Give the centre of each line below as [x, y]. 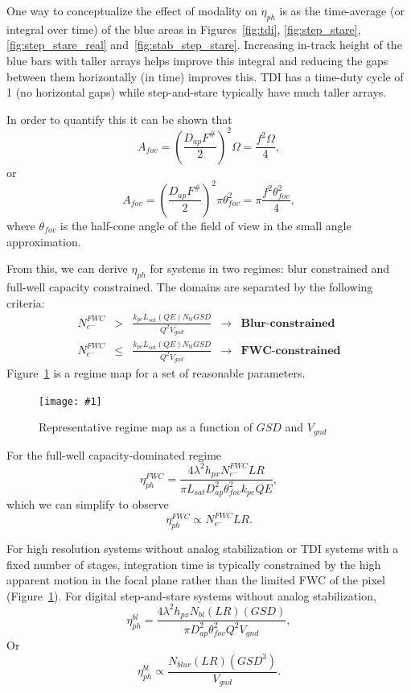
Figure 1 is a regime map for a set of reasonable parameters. [156, 373]
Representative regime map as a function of [146, 427]
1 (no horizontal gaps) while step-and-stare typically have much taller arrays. [197, 92]
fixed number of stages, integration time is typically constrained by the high [194, 564]
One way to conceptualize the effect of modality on [132, 10]
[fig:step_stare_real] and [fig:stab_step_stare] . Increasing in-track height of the [204, 45]
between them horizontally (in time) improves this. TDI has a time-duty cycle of [205, 76]
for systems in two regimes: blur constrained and [270, 268]
